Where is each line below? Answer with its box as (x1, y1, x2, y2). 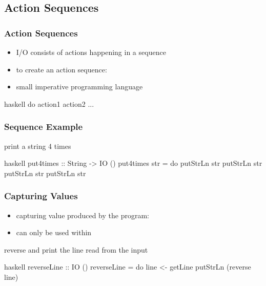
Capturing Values (4, 189, 78, 202)
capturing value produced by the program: (16, 209, 149, 220)
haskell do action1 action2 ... (4, 98, 94, 109)
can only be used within (16, 227, 92, 238)
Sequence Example (4, 120, 83, 133)
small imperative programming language (16, 81, 143, 92)
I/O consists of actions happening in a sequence (16, 47, 166, 57)
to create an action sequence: (16, 64, 107, 74)
